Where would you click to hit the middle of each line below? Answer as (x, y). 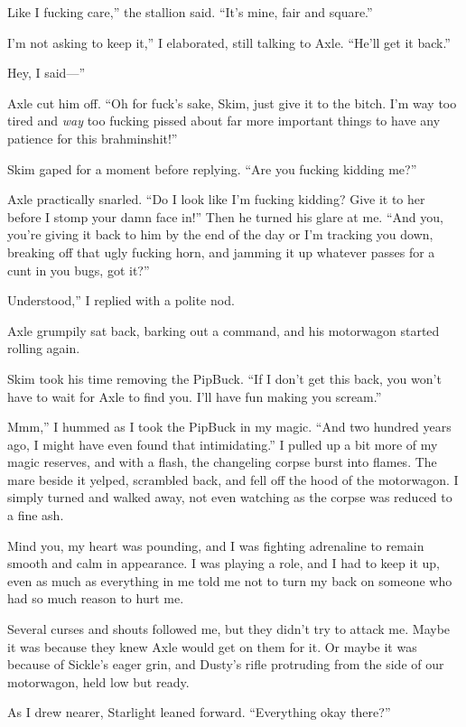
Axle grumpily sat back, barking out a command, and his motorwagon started (224, 330)
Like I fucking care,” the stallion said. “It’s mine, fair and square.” (190, 12)
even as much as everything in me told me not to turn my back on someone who (230, 580)
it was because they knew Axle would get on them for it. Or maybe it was (212, 646)
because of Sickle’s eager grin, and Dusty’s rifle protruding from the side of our (226, 664)
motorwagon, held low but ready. (98, 681)
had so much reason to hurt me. (96, 598)
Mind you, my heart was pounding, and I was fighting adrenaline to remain (216, 545)
